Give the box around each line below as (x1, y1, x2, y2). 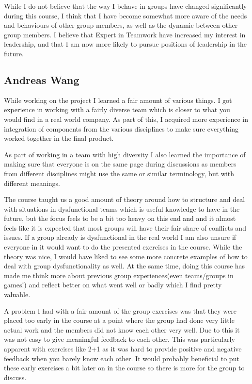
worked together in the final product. (4, 133, 114, 143)
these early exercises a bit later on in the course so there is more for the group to (4, 363, 245, 373)
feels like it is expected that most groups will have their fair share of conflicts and (4, 222, 246, 233)
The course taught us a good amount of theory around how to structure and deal (4, 194, 245, 204)
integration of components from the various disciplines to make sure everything (4, 123, 238, 134)
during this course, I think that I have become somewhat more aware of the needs (4, 10, 247, 20)
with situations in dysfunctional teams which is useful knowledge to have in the (4, 203, 240, 214)
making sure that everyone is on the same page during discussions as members (4, 159, 236, 169)
